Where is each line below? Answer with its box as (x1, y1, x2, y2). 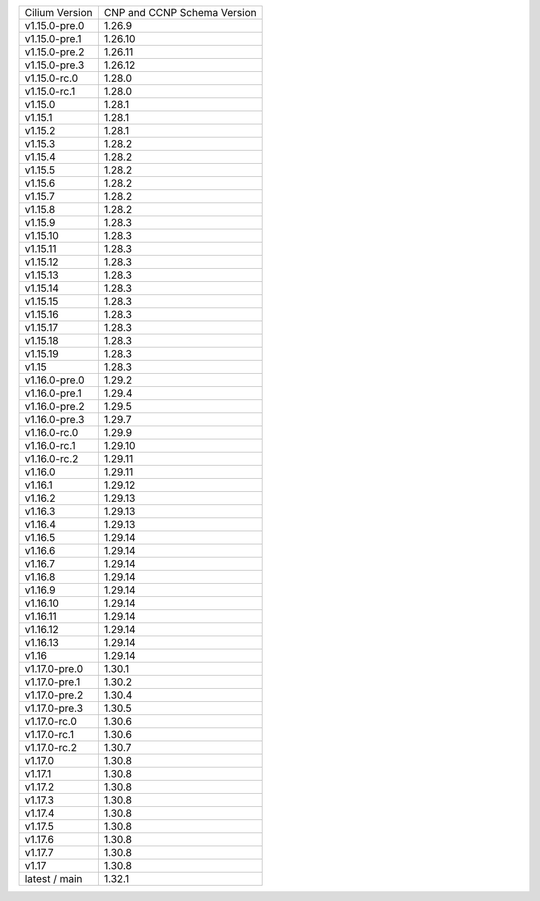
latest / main (24, 872, 83, 885)
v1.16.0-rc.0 (24, 426, 79, 439)
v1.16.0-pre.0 (24, 373, 85, 387)
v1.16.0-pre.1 (24, 386, 82, 400)
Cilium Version (24, 6, 93, 19)
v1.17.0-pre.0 (24, 662, 84, 675)
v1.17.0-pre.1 (24, 675, 81, 689)
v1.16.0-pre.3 (24, 413, 85, 426)
